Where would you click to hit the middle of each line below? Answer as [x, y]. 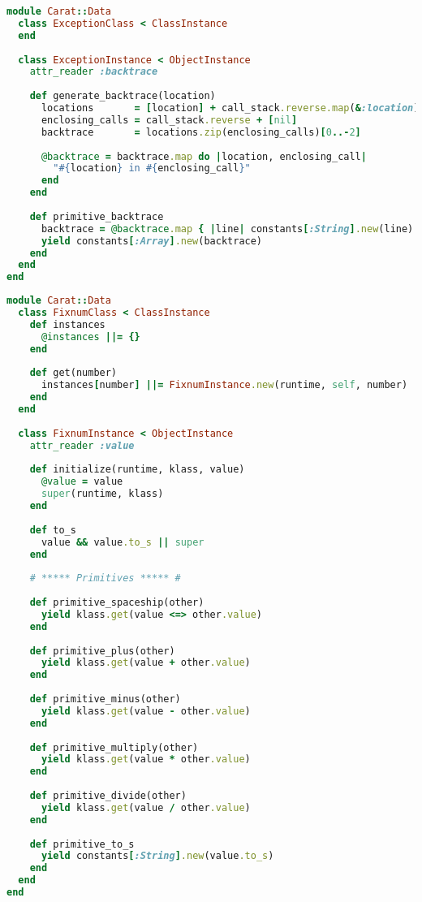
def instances [67, 324]
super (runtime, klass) [102, 494]
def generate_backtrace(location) [123, 96]
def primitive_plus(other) [102, 651]
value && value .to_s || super [123, 542]
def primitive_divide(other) [108, 796]
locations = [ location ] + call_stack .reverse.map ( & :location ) [230, 108]
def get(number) [73, 373]
